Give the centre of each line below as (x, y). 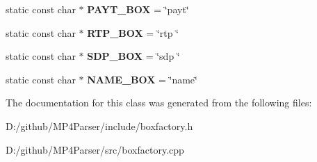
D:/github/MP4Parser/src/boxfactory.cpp (95, 149)
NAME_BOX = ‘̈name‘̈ (142, 79)
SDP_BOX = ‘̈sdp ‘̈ (133, 56)
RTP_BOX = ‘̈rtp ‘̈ (133, 32)
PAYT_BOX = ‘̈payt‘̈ (138, 9)
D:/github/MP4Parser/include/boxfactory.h (99, 125)
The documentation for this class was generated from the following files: (159, 103)
